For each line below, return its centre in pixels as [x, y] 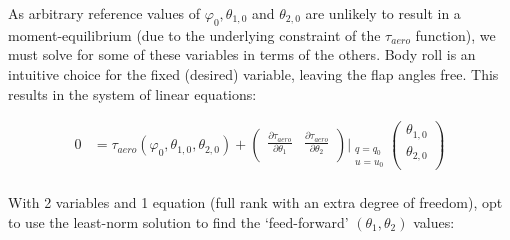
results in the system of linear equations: [132, 93]
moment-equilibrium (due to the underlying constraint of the [194, 34]
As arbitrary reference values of [104, 13]
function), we [455, 34]
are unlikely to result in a [383, 13]
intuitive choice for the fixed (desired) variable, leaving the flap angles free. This [253, 73]
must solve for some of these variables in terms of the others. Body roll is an [242, 54]
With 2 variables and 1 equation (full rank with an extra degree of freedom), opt [255, 202]
